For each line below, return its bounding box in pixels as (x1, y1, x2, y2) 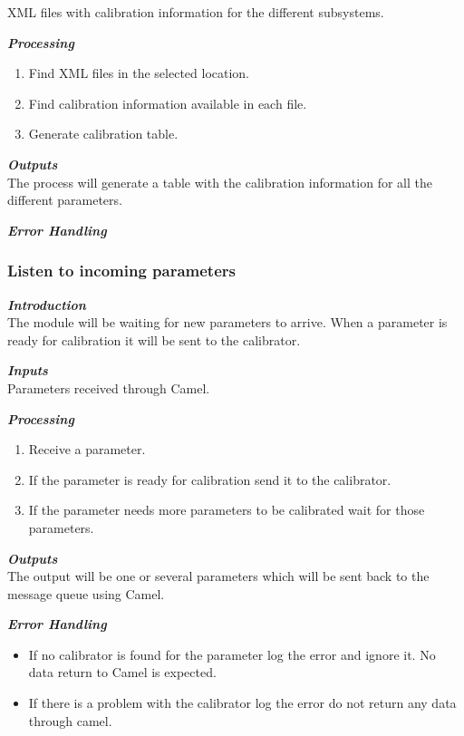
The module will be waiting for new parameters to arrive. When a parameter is (7, 313, 448, 332)
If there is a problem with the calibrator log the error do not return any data (28, 693, 457, 712)
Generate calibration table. (28, 124, 179, 143)
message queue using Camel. (7, 584, 165, 603)
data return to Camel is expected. (28, 663, 217, 682)
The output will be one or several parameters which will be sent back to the (7, 567, 430, 586)
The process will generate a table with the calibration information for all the (7, 172, 432, 191)
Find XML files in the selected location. (28, 63, 250, 82)
